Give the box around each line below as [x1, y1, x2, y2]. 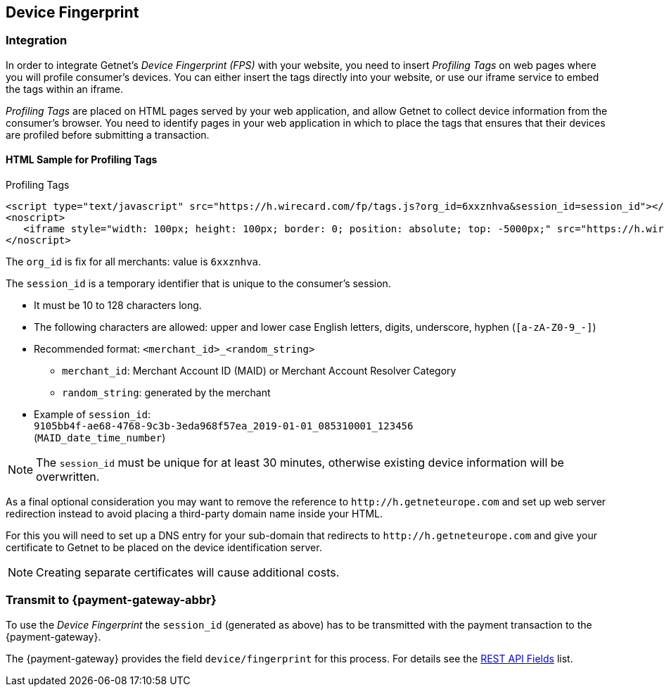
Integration [6, 33, 68, 48]
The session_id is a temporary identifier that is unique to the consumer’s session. [6, 277, 391, 290]
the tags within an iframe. [6, 82, 123, 95]
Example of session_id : [34, 408, 151, 421]
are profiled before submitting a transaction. [6, 128, 210, 141]
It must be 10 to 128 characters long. [34, 299, 202, 312]
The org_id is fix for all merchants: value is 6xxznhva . [6, 256, 262, 268]
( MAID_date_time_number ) [34, 432, 166, 444]
